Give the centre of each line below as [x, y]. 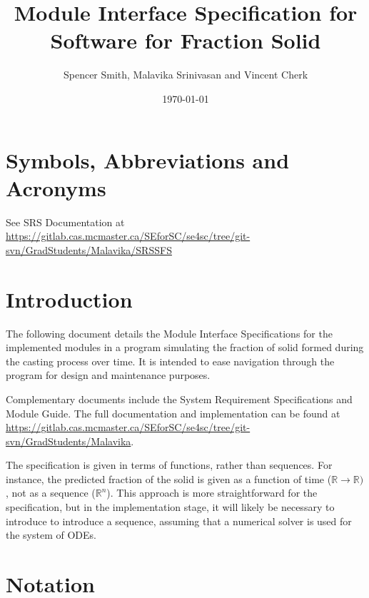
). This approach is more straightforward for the [212, 493]
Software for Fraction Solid [186, 40]
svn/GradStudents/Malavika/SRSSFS [89, 249]
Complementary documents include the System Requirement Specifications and [179, 399]
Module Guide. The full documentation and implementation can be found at [173, 413]
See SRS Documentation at [65, 222]
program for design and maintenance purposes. [108, 375]
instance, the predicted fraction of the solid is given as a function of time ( [169, 478]
